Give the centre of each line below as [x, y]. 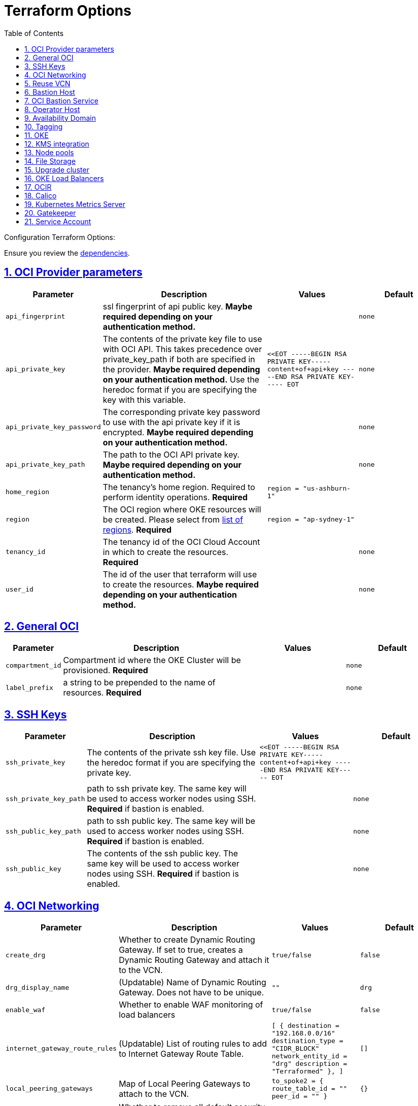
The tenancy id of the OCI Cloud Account [181, 542]
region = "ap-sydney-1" [311, 520]
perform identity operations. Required [175, 497]
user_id [20, 590]
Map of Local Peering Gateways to [185, 1083]
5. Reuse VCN [47, 83]
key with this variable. [144, 400]
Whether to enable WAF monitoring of [191, 1005]
